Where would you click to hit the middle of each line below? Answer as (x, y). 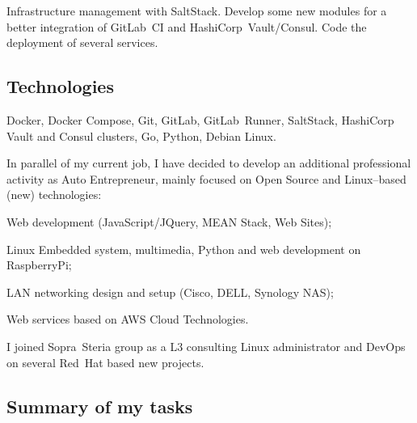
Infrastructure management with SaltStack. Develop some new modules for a (197, 11)
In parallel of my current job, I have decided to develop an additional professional (209, 163)
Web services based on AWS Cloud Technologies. (128, 319)
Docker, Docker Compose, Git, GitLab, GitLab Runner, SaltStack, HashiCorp (200, 119)
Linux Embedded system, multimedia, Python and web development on (184, 249)
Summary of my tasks (100, 406)
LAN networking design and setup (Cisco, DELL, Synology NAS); (170, 292)
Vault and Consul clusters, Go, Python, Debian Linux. (141, 135)
